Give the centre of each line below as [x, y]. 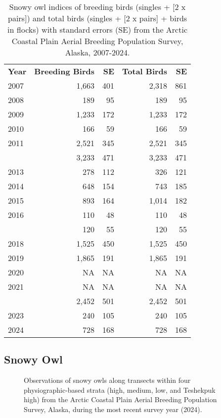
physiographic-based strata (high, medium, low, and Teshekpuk [120, 390]
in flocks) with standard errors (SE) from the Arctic [97, 29]
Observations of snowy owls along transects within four [107, 380]
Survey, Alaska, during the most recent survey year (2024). [113, 409]
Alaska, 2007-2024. [97, 52]
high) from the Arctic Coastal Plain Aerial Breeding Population [120, 399]
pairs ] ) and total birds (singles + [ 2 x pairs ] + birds [98, 18]
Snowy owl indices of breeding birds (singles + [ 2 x [97, 7]
